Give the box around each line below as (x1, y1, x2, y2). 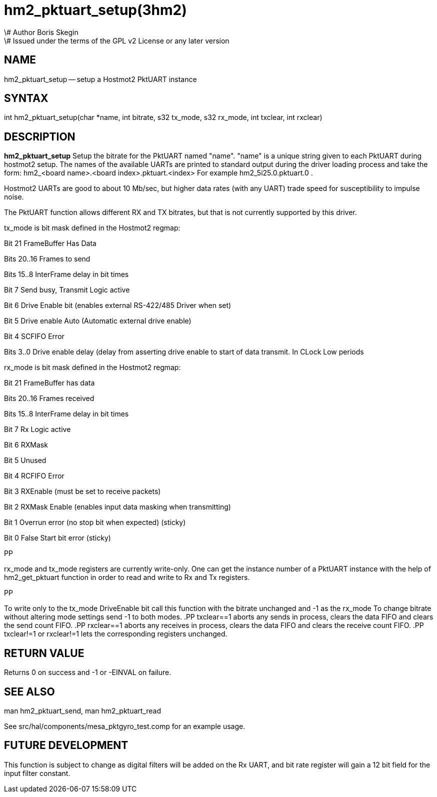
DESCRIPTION (4, 130, 75, 143)
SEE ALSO (4, 685, 55, 698)
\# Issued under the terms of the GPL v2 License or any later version (4, 36, 229, 45)
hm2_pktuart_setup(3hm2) (4, 1, 187, 18)
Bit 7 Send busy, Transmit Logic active (4, 285, 130, 294)
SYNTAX (4, 92, 48, 105)
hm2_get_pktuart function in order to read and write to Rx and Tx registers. (4, 573, 250, 582)
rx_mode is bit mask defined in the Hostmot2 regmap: (4, 363, 181, 372)
